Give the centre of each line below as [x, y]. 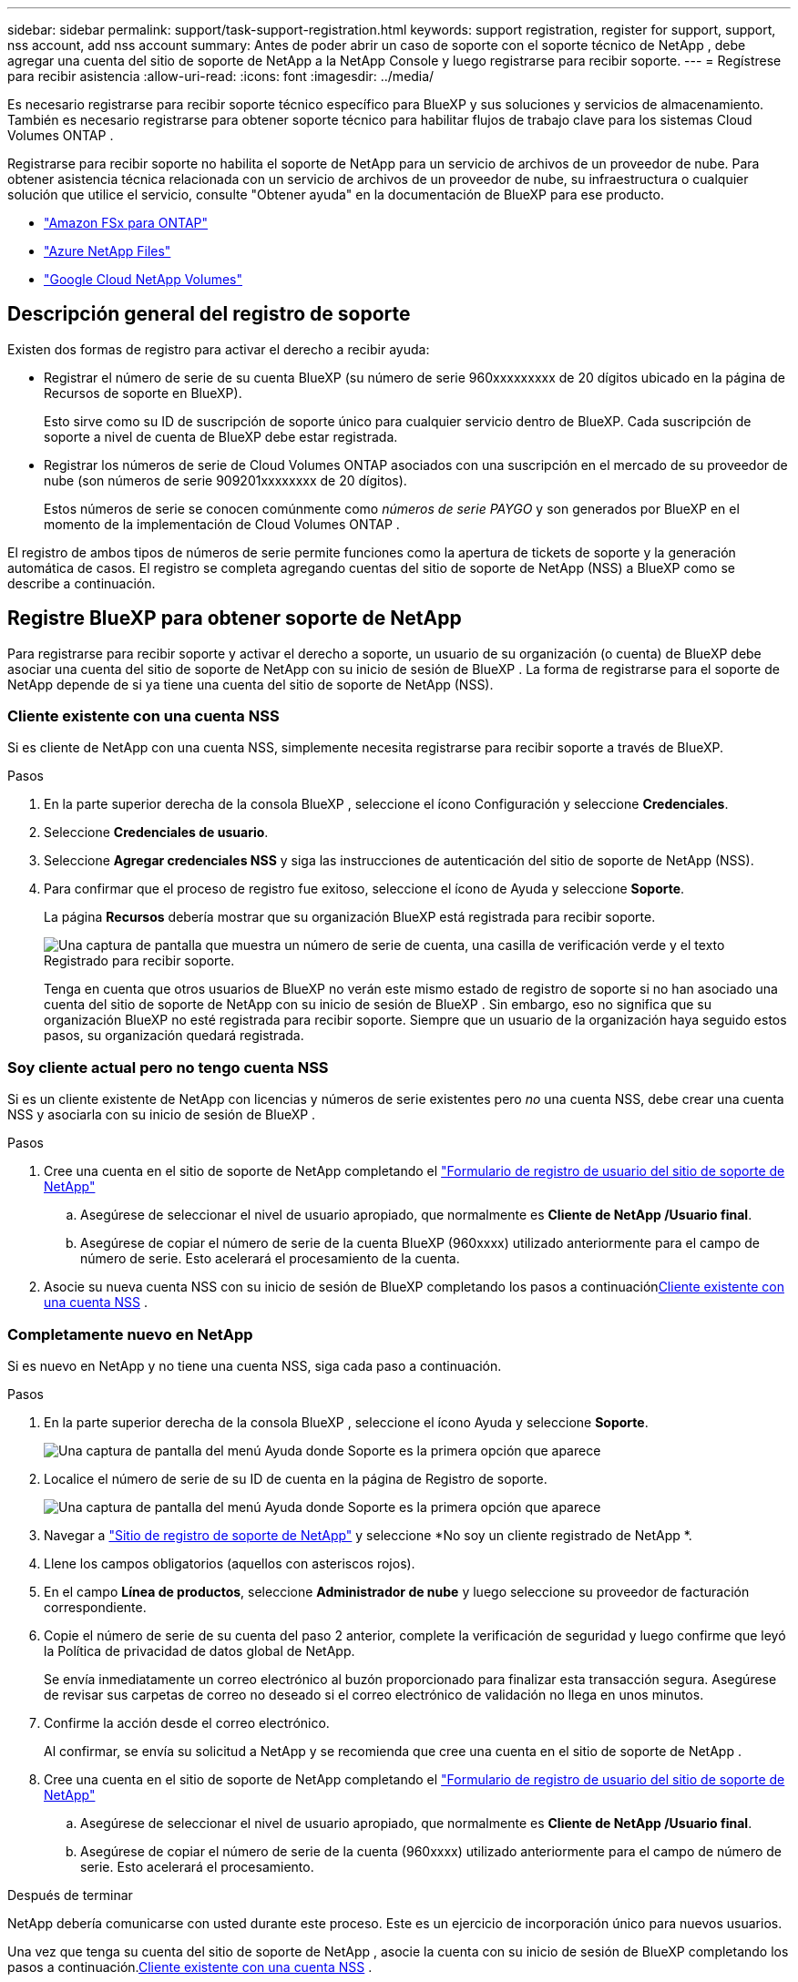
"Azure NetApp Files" [107, 251]
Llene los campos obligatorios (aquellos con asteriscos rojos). [230, 1563]
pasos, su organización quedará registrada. [174, 1036]
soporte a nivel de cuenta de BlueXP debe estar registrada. [221, 436]
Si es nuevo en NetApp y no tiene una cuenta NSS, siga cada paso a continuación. [255, 1365]
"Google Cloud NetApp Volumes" [143, 279]
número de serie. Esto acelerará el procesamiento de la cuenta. [270, 1259]
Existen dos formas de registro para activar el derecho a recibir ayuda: [219, 349]
